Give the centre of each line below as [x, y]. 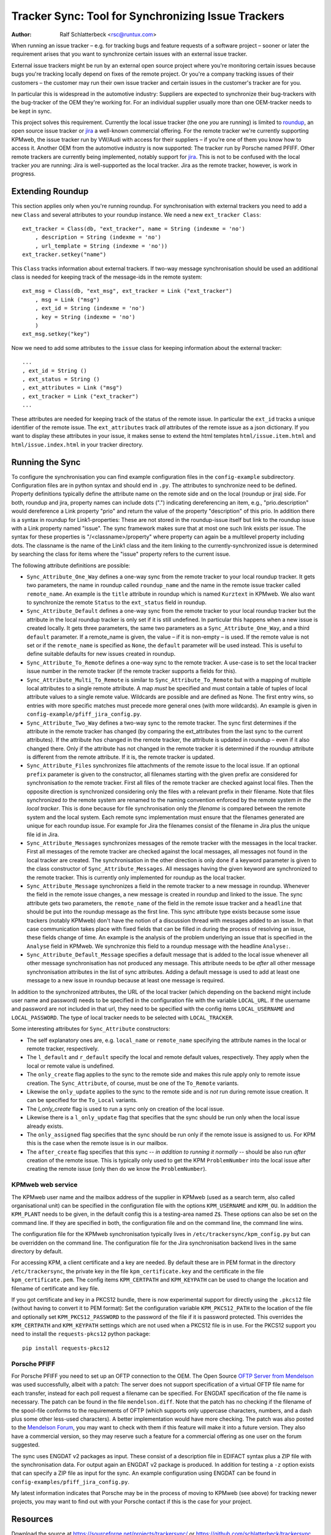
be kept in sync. [32, 111]
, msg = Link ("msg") [67, 300]
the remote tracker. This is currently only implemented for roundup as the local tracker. [136, 877]
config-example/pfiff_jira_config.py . [84, 714]
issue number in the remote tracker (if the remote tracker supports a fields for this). [132, 671]
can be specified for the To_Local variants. [82, 1100]
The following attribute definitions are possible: [71, 565]
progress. [24, 174]
